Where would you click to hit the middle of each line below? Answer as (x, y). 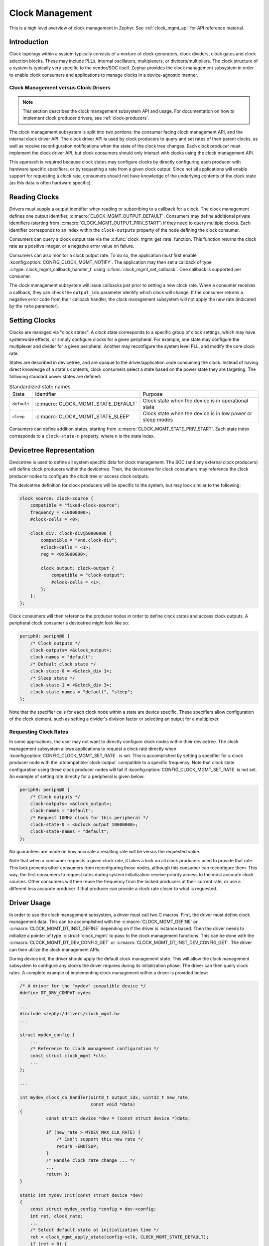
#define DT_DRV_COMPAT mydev (55, 993)
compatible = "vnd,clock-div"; (79, 540)
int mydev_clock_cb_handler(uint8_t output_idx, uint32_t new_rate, (105, 1097)
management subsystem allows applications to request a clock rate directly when (93, 749)
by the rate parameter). (34, 306)
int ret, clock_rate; (57, 1216)
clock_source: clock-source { (57, 498)
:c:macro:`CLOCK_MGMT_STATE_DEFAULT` (86, 404)
